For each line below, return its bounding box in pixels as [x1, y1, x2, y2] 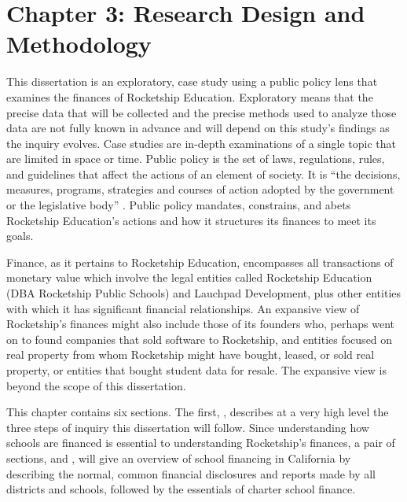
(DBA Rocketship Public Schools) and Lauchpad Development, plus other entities [6, 285, 401, 301]
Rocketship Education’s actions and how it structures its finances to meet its [6, 212, 376, 228]
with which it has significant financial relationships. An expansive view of [6, 300, 360, 316]
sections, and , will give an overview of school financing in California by [6, 449, 351, 466]
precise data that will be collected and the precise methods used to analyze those [6, 104, 397, 120]
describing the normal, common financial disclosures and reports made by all [6, 465, 376, 482]
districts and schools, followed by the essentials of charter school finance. [6, 481, 356, 497]
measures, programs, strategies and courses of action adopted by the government [6, 181, 394, 197]
